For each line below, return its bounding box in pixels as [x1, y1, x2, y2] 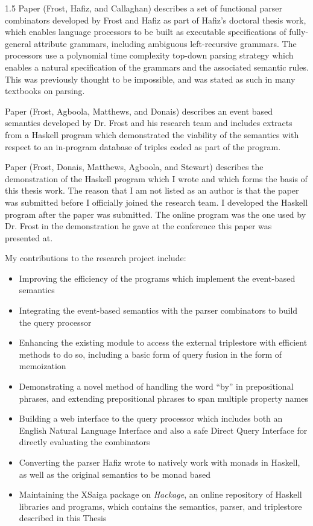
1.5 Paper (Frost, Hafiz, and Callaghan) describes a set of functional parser [5, 2, 282, 14]
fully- [289, 25, 309, 38]
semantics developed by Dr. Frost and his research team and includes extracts [5, 116, 292, 129]
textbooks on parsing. [5, 84, 85, 97]
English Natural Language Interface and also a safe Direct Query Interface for [19, 423, 308, 436]
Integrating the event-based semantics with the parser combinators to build [19, 304, 298, 317]
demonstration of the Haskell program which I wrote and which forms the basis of [5, 172, 308, 185]
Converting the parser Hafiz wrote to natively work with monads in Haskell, [19, 456, 300, 468]
